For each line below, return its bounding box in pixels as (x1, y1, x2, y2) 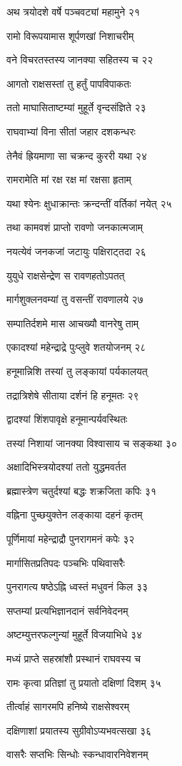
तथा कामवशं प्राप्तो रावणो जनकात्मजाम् (6, 220, 143, 235)
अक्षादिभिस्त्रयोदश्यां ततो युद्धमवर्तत (6, 459, 126, 474)
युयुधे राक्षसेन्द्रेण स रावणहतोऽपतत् (6, 267, 125, 282)
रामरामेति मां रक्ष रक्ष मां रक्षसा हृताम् (6, 172, 131, 187)
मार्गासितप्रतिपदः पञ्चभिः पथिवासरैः (6, 555, 125, 570)
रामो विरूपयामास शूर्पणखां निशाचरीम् (6, 28, 134, 43)
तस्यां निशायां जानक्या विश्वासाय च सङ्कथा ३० (6, 435, 177, 450)
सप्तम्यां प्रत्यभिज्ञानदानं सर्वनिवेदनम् (6, 603, 128, 618)
